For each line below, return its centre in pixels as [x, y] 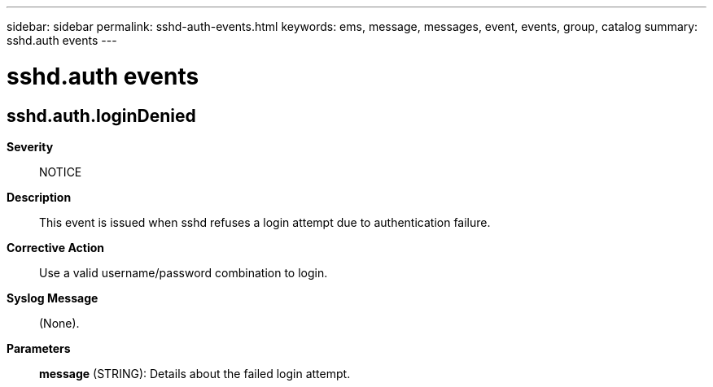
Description [39, 197]
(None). [59, 323]
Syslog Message [52, 298]
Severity [30, 146]
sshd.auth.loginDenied [101, 115]
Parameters [39, 348]
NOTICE [61, 172]
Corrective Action [55, 247]
